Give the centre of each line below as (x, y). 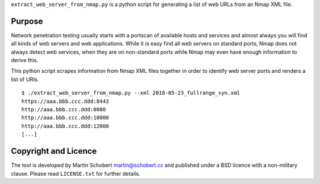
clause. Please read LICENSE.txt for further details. (76, 173)
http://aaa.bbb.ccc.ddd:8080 (64, 110)
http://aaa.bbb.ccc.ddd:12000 (65, 126)
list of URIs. (25, 79)
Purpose (27, 21)
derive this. (25, 60)
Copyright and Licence (54, 151)
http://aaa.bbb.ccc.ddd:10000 (65, 118)
